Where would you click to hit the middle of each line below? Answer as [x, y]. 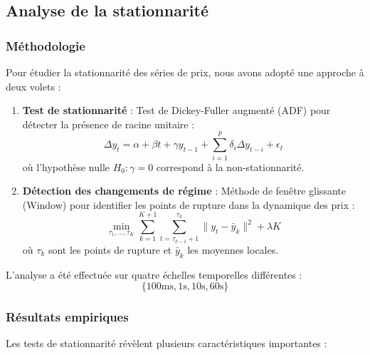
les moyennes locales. [233, 249]
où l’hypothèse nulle [66, 166]
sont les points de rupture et [110, 249]
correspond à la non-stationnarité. [230, 166]
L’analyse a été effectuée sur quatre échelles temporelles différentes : [154, 274]
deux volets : [33, 86]
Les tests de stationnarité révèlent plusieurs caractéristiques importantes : [166, 343]
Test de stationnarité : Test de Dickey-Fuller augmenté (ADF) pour [176, 110]
